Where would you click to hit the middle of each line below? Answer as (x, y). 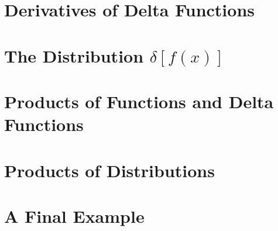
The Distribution (74, 55)
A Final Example (74, 216)
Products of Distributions (109, 170)
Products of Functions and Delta (139, 101)
